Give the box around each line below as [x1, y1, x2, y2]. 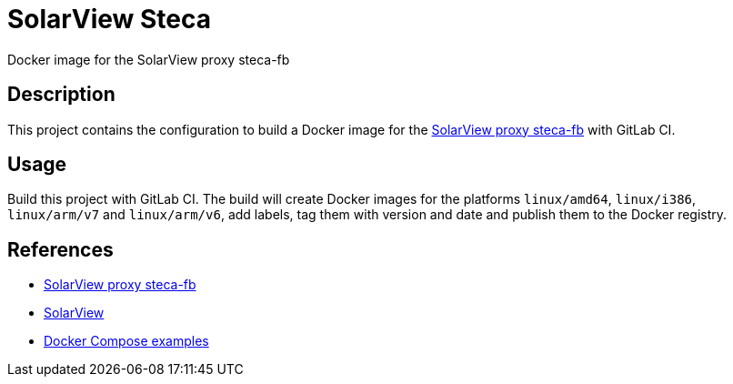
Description [7, 83, 115, 106]
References [7, 237, 114, 261]
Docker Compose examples [44, 333, 209, 349]
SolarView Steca [7, 4, 211, 35]
